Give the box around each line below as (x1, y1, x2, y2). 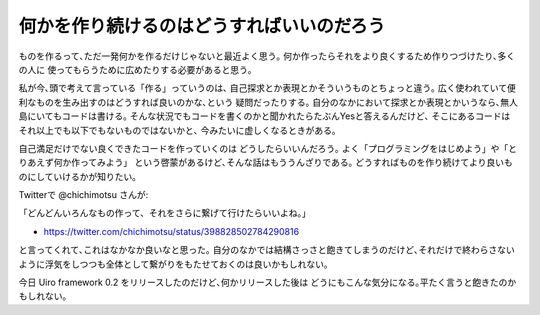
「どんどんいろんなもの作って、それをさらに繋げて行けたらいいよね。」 (18, 207, 311, 219)
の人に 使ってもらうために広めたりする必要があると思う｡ (18, 63, 253, 75)
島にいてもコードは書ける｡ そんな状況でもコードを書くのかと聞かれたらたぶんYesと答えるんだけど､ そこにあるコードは (18, 110, 511, 122)
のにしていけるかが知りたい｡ (18, 170, 137, 182)
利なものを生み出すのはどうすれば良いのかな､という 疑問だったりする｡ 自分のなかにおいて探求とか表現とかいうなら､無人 (18, 96, 519, 108)
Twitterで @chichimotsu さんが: (18, 189, 149, 201)
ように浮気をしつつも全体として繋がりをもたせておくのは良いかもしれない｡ (18, 258, 329, 270)
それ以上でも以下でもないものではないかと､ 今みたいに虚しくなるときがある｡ (18, 124, 337, 136)
